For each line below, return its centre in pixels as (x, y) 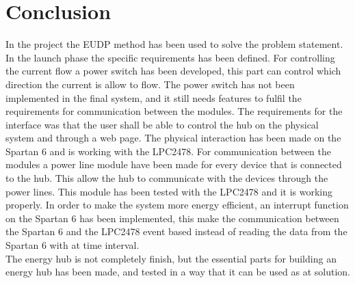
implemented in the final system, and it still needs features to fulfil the (154, 97)
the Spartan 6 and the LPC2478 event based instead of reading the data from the (176, 231)
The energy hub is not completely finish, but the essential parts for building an (171, 258)
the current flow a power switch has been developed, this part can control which (173, 71)
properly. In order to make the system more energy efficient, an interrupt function (177, 205)
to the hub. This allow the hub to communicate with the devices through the (167, 178)
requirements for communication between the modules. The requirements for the (174, 111)
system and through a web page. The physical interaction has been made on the (173, 138)
